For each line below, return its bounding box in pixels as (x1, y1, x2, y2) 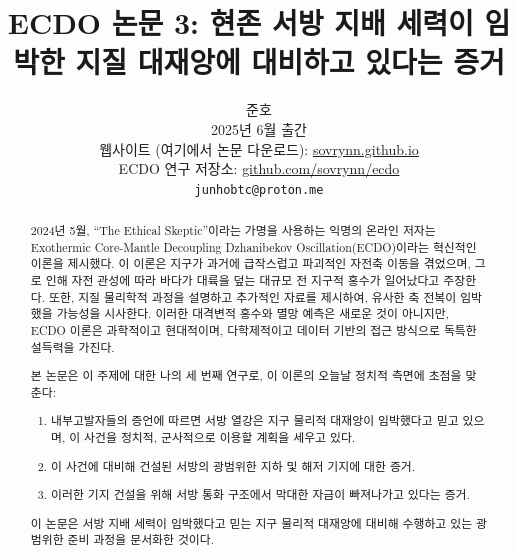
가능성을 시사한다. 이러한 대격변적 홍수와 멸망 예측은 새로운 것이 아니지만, (56, 305, 449, 322)
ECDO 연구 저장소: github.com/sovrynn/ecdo (118, 158, 400, 179)
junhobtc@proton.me (194, 182, 324, 197)
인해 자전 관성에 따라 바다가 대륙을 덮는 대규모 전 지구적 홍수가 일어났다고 (45, 272, 440, 289)
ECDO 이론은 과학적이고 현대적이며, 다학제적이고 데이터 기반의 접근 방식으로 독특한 (30, 322, 477, 339)
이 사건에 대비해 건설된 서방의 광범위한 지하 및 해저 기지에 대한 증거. (51, 457, 416, 474)
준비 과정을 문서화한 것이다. (67, 531, 215, 548)
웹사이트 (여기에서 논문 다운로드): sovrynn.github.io (99, 138, 419, 159)
